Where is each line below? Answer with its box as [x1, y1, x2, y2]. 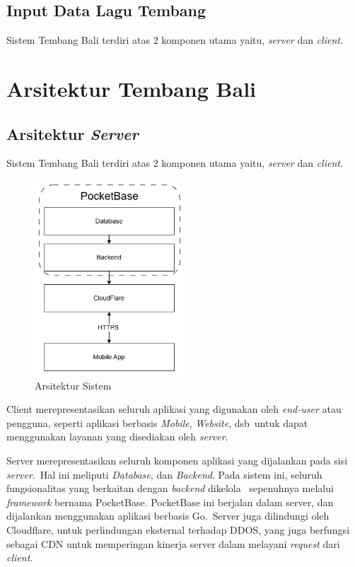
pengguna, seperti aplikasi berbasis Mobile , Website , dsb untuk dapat [6, 415, 308, 430]
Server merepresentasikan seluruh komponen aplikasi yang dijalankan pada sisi [6, 452, 348, 467]
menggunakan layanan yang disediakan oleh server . [6, 429, 228, 444]
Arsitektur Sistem [35, 378, 112, 392]
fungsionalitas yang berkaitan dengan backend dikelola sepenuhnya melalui [6, 481, 334, 496]
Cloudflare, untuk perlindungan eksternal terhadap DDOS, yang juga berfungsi [6, 522, 350, 537]
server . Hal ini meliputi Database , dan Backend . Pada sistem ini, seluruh [6, 467, 322, 481]
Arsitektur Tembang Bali [6, 74, 256, 103]
